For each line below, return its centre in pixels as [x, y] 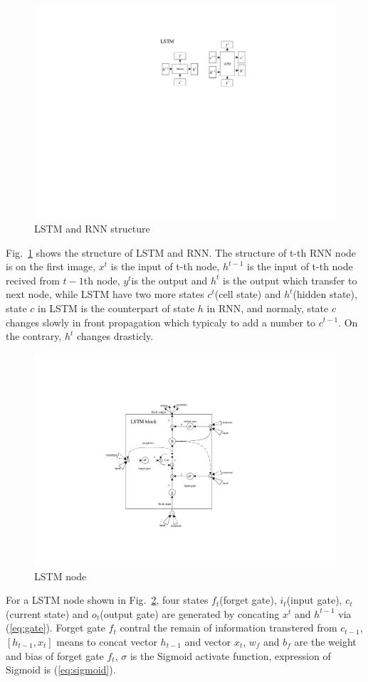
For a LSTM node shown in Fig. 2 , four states [107, 600]
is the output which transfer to [290, 280]
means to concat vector [107, 642]
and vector [208, 642]
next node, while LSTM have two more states [105, 294]
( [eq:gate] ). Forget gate [56, 628]
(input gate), [314, 600]
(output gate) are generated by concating [190, 613]
